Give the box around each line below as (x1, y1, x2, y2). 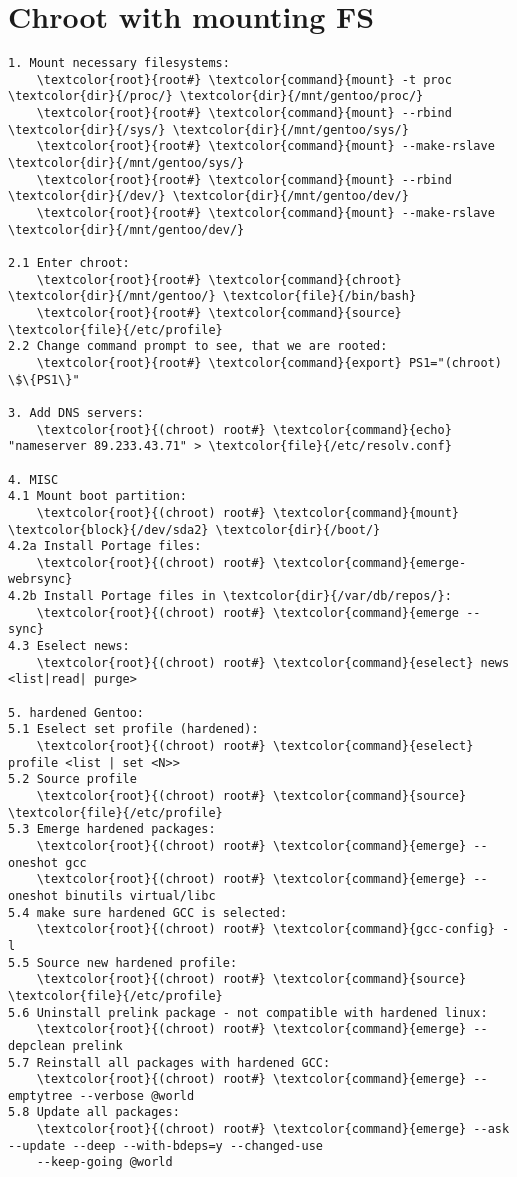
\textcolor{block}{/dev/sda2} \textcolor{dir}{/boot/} (8, 522, 381, 537)
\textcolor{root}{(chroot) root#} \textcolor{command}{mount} (36, 505, 460, 520)
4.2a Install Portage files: (8, 539, 202, 554)
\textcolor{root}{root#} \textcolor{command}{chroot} (36, 272, 402, 287)
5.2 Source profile (8, 772, 137, 787)
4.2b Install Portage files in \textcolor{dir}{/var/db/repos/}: (8, 589, 452, 604)
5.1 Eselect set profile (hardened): (8, 722, 259, 737)
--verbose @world (79, 1088, 195, 1103)
